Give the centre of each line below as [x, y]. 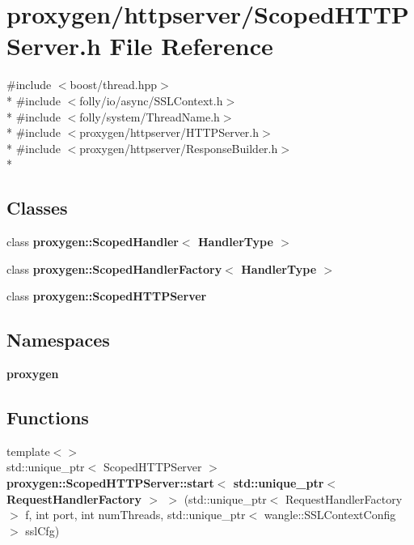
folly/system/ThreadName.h [150, 116]
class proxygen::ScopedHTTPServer [107, 296]
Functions [48, 417]
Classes [37, 208]
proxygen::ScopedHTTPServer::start [110, 483]
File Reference [191, 46]
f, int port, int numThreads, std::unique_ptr [135, 515]
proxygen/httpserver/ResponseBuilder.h [179, 148]
